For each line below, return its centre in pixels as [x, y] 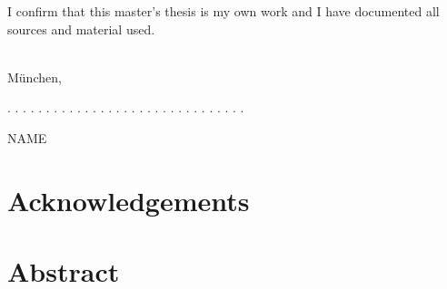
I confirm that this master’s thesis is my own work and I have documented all [223, 11]
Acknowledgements [129, 200]
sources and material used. [81, 29]
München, [35, 77]
